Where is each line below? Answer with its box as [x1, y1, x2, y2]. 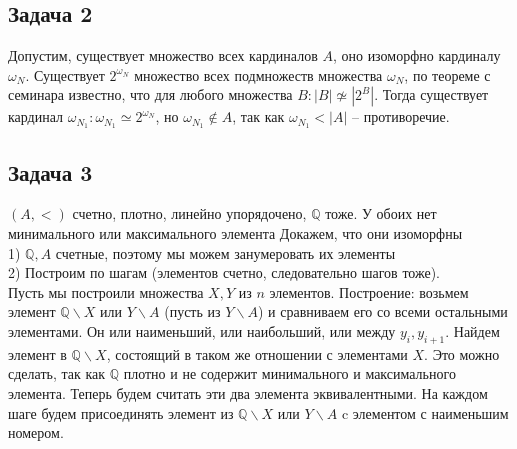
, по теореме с [404, 64, 491, 85]
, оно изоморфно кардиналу [332, 45, 501, 66]
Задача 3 [8, 156, 93, 187]
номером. [8, 422, 64, 443]
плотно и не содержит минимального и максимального [123, 363, 456, 384]
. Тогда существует [374, 84, 489, 105]
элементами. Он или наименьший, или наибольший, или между [8, 321, 396, 342]
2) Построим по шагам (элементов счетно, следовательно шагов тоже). [8, 262, 441, 283]
